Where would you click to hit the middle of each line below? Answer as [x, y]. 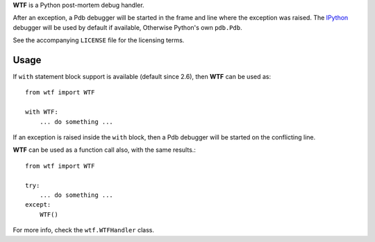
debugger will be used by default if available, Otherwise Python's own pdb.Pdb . [127, 27]
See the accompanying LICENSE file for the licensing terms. [99, 40]
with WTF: [42, 112]
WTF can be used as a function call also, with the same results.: [104, 150]
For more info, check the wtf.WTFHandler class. [83, 230]
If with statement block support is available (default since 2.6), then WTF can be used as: [142, 77]
